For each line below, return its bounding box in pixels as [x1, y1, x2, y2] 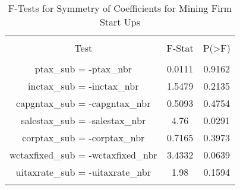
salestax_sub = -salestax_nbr [21, 113, 146, 127]
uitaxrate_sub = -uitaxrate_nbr [15, 165, 151, 179]
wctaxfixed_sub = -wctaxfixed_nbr [10, 148, 157, 161]
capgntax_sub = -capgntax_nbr [16, 96, 151, 110]
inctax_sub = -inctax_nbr [28, 79, 139, 93]
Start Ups [99, 15, 141, 28]
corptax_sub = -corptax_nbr [22, 131, 145, 144]
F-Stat [166, 41, 194, 55]
